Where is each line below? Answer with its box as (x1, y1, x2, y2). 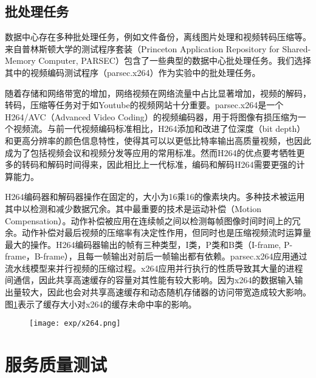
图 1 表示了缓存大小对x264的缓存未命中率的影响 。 (5, 297, 197, 310)
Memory (5, 54, 36, 67)
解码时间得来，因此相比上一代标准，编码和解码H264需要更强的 (47, 158, 297, 171)
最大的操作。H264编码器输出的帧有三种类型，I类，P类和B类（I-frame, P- (5, 238, 293, 250)
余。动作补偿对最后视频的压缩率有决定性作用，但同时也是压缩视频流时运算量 (5, 226, 311, 239)
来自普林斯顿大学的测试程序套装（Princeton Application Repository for (5, 42, 280, 55)
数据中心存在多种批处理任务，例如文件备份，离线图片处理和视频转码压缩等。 (5, 30, 311, 43)
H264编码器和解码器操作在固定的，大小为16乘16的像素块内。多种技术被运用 (5, 190, 305, 203)
